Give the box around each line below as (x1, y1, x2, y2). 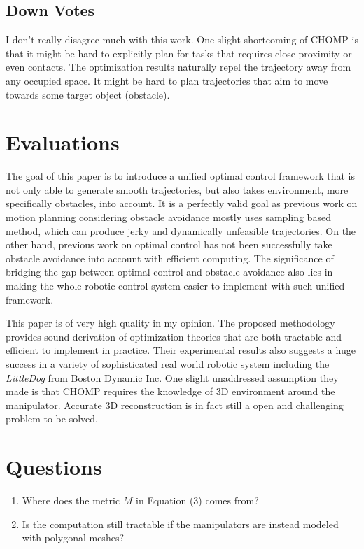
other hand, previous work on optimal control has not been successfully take (6, 237, 332, 252)
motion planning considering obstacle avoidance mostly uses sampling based (6, 210, 331, 224)
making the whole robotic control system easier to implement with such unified (6, 278, 345, 293)
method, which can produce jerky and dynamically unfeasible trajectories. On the (6, 223, 356, 238)
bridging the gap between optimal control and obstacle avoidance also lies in (6, 264, 333, 279)
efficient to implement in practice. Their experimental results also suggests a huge (6, 343, 356, 357)
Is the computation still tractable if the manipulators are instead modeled (22, 516, 339, 531)
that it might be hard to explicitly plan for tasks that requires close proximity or (6, 45, 352, 60)
